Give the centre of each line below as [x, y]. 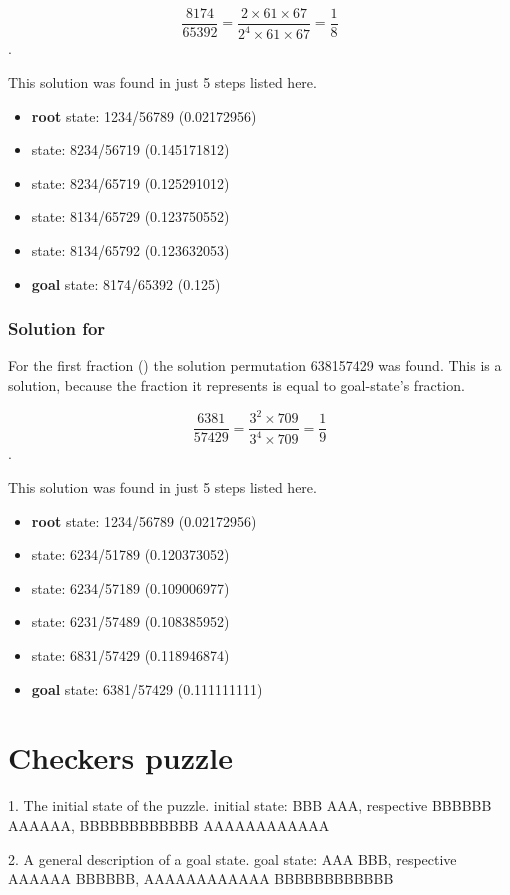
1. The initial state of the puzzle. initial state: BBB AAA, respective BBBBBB [250, 805]
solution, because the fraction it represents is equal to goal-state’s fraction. [236, 384]
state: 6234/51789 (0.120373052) [130, 554]
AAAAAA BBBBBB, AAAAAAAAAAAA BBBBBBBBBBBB [201, 878]
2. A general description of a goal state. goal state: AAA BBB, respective [232, 858]
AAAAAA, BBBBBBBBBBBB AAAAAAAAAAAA [169, 824]
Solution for [57, 328]
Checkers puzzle [120, 757]
